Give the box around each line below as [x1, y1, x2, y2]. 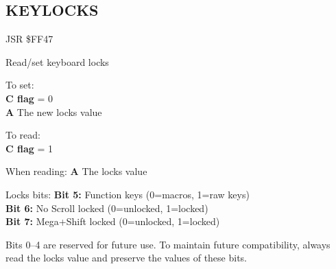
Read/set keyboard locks [5, 54, 109, 69]
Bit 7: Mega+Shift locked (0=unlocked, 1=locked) [5, 214, 220, 229]
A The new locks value [5, 104, 102, 119]
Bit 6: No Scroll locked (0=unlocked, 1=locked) [5, 200, 208, 215]
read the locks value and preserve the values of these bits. [5, 250, 248, 265]
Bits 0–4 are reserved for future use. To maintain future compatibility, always [5, 237, 331, 251]
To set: [5, 78, 34, 92]
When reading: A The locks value [5, 164, 147, 178]
